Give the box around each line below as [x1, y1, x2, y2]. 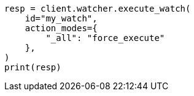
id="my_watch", [25, 13, 98, 23]
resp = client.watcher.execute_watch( [4, 4, 191, 13]
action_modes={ [25, 23, 98, 33]
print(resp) [4, 62, 61, 72]
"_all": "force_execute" [45, 33, 165, 43]
